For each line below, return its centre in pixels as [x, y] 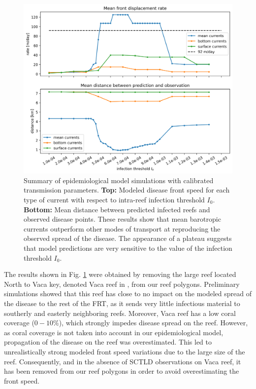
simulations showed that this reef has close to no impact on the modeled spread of [128, 293]
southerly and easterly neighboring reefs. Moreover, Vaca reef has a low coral [120, 313]
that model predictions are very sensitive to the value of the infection [128, 248]
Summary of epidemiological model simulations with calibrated [119, 180]
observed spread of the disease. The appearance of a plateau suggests [128, 238]
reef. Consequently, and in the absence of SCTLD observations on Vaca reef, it [123, 361]
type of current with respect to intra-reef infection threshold [114, 200]
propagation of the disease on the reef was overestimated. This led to [108, 342]
